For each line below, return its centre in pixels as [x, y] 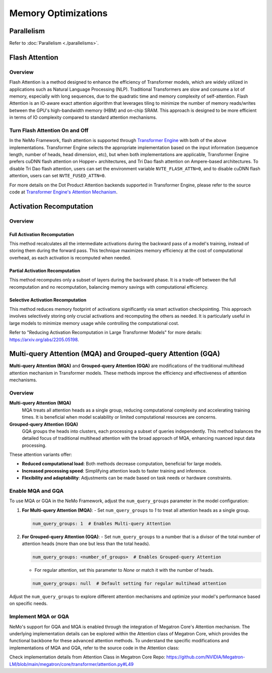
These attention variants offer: [41, 455]
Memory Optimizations [58, 13]
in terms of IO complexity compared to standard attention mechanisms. [83, 117]
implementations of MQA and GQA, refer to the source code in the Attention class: [94, 648]
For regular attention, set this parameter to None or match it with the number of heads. [124, 570]
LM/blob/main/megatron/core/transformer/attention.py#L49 [72, 664]
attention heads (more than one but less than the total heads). [86, 544]
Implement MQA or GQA [39, 617]
